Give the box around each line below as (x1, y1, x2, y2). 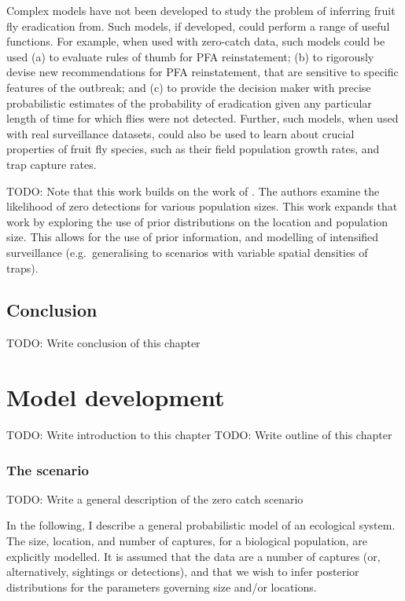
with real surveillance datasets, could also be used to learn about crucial (6, 125, 355, 141)
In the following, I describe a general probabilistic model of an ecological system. (6, 517, 396, 533)
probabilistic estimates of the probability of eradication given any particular (6, 94, 372, 111)
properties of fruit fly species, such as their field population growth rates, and (6, 141, 380, 157)
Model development (6, 381, 225, 413)
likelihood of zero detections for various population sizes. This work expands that (6, 198, 398, 214)
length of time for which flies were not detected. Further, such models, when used (6, 110, 399, 126)
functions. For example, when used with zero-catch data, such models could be (6, 33, 385, 49)
